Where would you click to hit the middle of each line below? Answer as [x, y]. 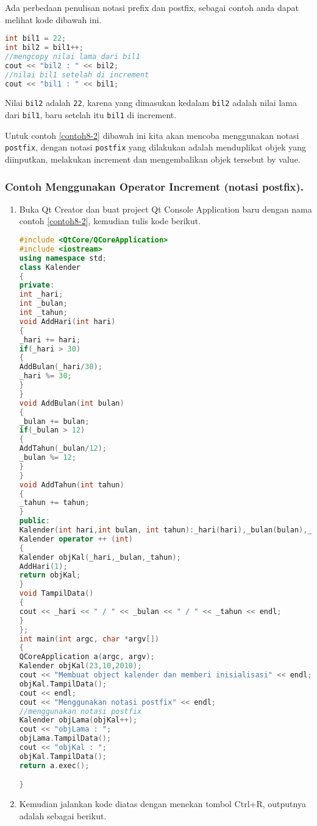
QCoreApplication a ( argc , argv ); [87, 657]
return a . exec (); [54, 765]
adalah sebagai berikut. [63, 815]
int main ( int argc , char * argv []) [89, 639]
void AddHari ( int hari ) [67, 321]
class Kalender [50, 267]
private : [37, 285]
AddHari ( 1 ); [43, 566]
